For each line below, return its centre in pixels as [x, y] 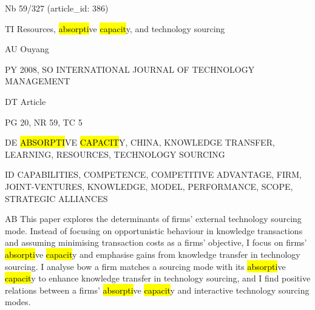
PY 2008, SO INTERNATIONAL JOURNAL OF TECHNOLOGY [130, 69]
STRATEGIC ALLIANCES [56, 198]
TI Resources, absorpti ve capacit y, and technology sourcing [115, 28]
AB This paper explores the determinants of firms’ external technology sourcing [153, 219]
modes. [18, 302]
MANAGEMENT [38, 81]
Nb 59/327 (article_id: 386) [57, 8]
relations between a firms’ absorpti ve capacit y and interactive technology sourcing [157, 290]
